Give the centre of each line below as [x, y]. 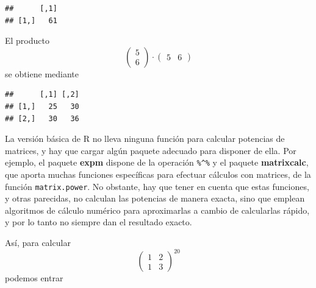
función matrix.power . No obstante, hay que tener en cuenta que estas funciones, [157, 186]
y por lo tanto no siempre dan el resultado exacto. [99, 222]
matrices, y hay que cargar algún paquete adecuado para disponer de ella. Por [151, 150]
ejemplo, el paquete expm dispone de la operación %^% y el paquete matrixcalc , [157, 162]
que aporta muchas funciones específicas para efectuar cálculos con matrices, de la [158, 174]
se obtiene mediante [42, 73]
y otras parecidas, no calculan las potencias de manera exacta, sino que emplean [155, 198]
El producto [27, 40]
